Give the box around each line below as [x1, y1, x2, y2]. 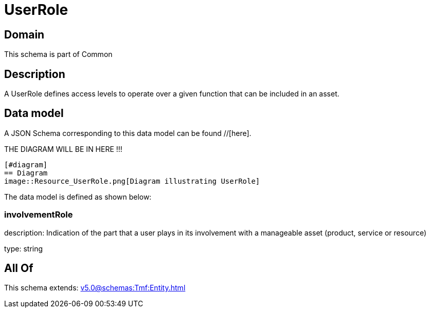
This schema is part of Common [4, 50, 113, 59]
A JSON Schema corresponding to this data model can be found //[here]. [4, 128, 252, 138]
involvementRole [4, 209, 73, 220]
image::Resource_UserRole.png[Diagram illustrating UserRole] [4, 177, 260, 185]
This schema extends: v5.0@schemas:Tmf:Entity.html [4, 283, 186, 292]
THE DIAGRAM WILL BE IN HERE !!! [4, 144, 122, 153]
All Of [4, 262, 33, 275]
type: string [4, 244, 43, 253]
